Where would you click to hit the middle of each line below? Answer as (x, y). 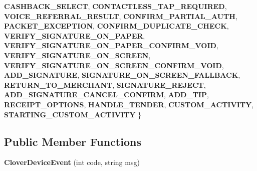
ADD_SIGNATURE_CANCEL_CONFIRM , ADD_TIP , (106, 95)
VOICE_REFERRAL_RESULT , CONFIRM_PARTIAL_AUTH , (121, 16)
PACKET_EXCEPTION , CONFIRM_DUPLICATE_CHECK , (116, 26)
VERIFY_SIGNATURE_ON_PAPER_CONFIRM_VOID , (111, 45)
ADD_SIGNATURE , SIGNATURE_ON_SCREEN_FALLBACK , (122, 75)
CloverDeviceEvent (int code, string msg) (72, 162)
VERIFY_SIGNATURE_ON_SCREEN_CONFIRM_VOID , (114, 65)
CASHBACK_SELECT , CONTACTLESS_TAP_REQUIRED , (115, 6)
